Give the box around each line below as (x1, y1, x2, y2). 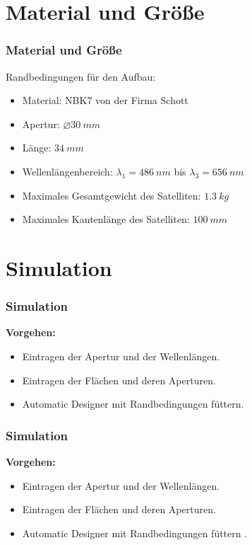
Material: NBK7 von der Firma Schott (22, 93, 188, 108)
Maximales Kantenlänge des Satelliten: (22, 212, 190, 226)
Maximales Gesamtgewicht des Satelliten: (22, 188, 201, 202)
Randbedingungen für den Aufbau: (6, 69, 156, 84)
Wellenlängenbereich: (22, 163, 113, 178)
